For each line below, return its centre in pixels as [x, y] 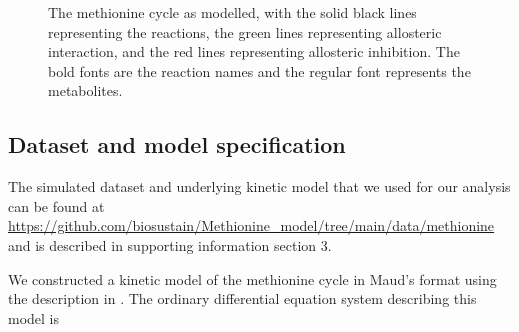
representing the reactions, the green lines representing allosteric [245, 31]
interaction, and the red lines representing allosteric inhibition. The [254, 51]
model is [34, 317]
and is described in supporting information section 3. [170, 244]
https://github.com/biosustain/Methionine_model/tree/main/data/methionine [251, 225]
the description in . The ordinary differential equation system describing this [242, 298]
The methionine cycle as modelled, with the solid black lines [232, 12]
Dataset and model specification [177, 144]
